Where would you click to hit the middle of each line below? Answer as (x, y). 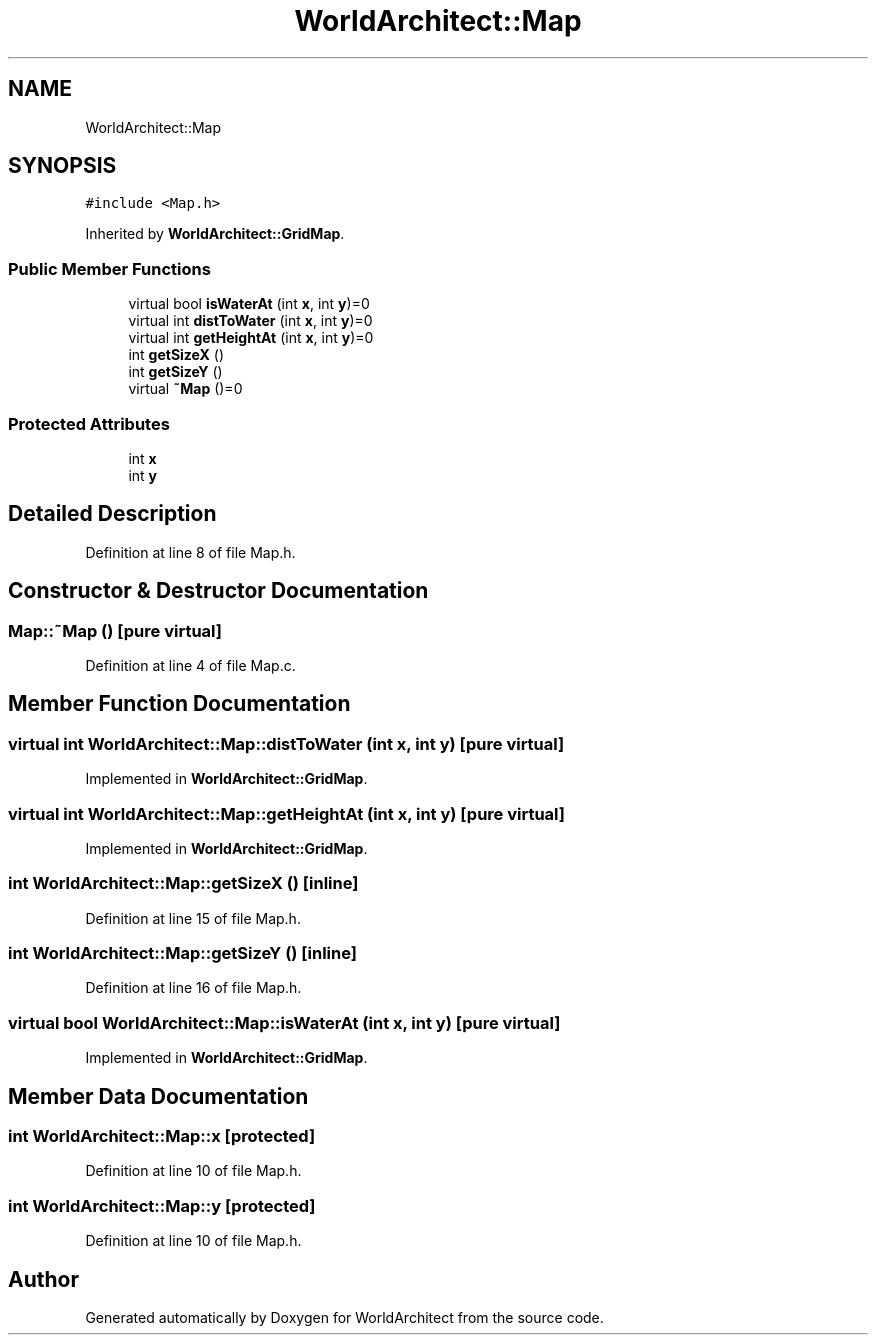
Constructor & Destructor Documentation (218, 591)
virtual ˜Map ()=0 (185, 389)
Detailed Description (112, 514)
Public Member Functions (109, 268)
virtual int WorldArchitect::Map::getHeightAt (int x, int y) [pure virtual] (287, 813)
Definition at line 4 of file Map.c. (190, 665)
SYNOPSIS (62, 166)
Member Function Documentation (179, 704)
